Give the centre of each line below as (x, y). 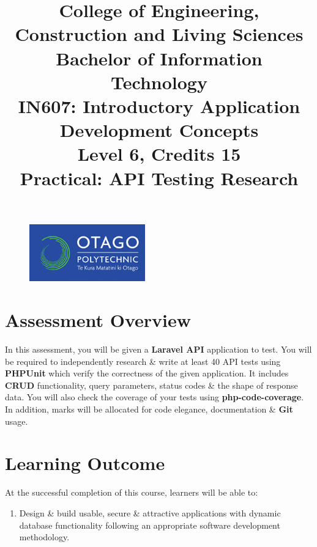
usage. (17, 421)
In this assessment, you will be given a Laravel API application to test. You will (158, 349)
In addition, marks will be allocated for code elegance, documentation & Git (149, 409)
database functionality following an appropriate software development (150, 525)
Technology (159, 82)
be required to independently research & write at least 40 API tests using (143, 361)
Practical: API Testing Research (159, 178)
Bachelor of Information (159, 58)
